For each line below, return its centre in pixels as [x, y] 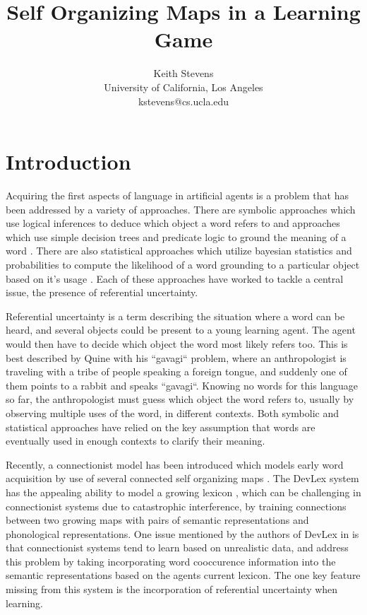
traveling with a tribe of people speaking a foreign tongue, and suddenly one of [176, 371]
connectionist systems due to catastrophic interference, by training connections [176, 506]
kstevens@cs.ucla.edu [183, 101]
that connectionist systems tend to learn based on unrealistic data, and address [177, 547]
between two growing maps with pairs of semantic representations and [157, 520]
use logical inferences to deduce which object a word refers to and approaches [173, 223]
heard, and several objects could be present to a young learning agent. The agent [181, 330]
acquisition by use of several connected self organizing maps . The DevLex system [182, 478]
